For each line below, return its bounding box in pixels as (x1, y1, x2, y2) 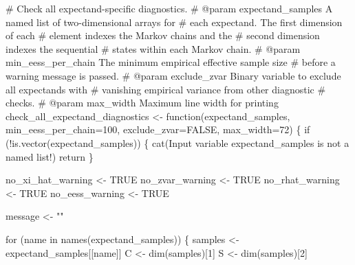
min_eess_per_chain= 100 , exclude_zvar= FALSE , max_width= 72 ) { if (6, 122, 310, 137)
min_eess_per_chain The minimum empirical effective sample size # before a (6, 55, 336, 69)
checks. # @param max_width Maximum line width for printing (6, 95, 279, 110)
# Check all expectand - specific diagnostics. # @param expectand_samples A (6, 1, 333, 15)
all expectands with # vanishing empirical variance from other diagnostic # (6, 82, 326, 96)
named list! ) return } (6, 149, 94, 163)
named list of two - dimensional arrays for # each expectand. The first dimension (6, 14, 343, 29)
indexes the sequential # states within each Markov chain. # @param (6, 41, 301, 56)
